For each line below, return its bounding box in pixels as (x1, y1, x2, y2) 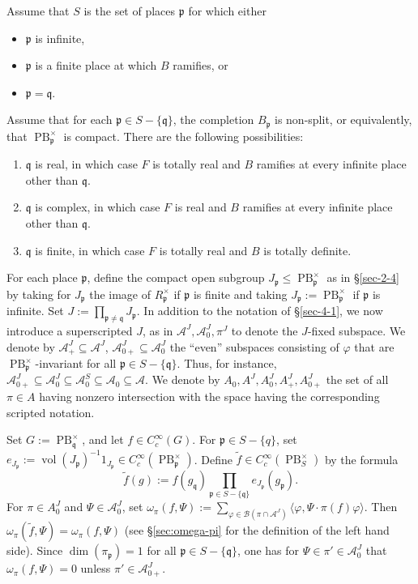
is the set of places (83, 2, 176, 19)
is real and (174, 198, 227, 215)
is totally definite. (263, 241, 352, 258)
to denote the (231, 322, 298, 339)
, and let (82, 431, 124, 448)
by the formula (324, 450, 399, 467)
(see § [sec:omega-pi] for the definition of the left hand (124, 522, 390, 539)
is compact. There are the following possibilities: (63, 127, 304, 144)
